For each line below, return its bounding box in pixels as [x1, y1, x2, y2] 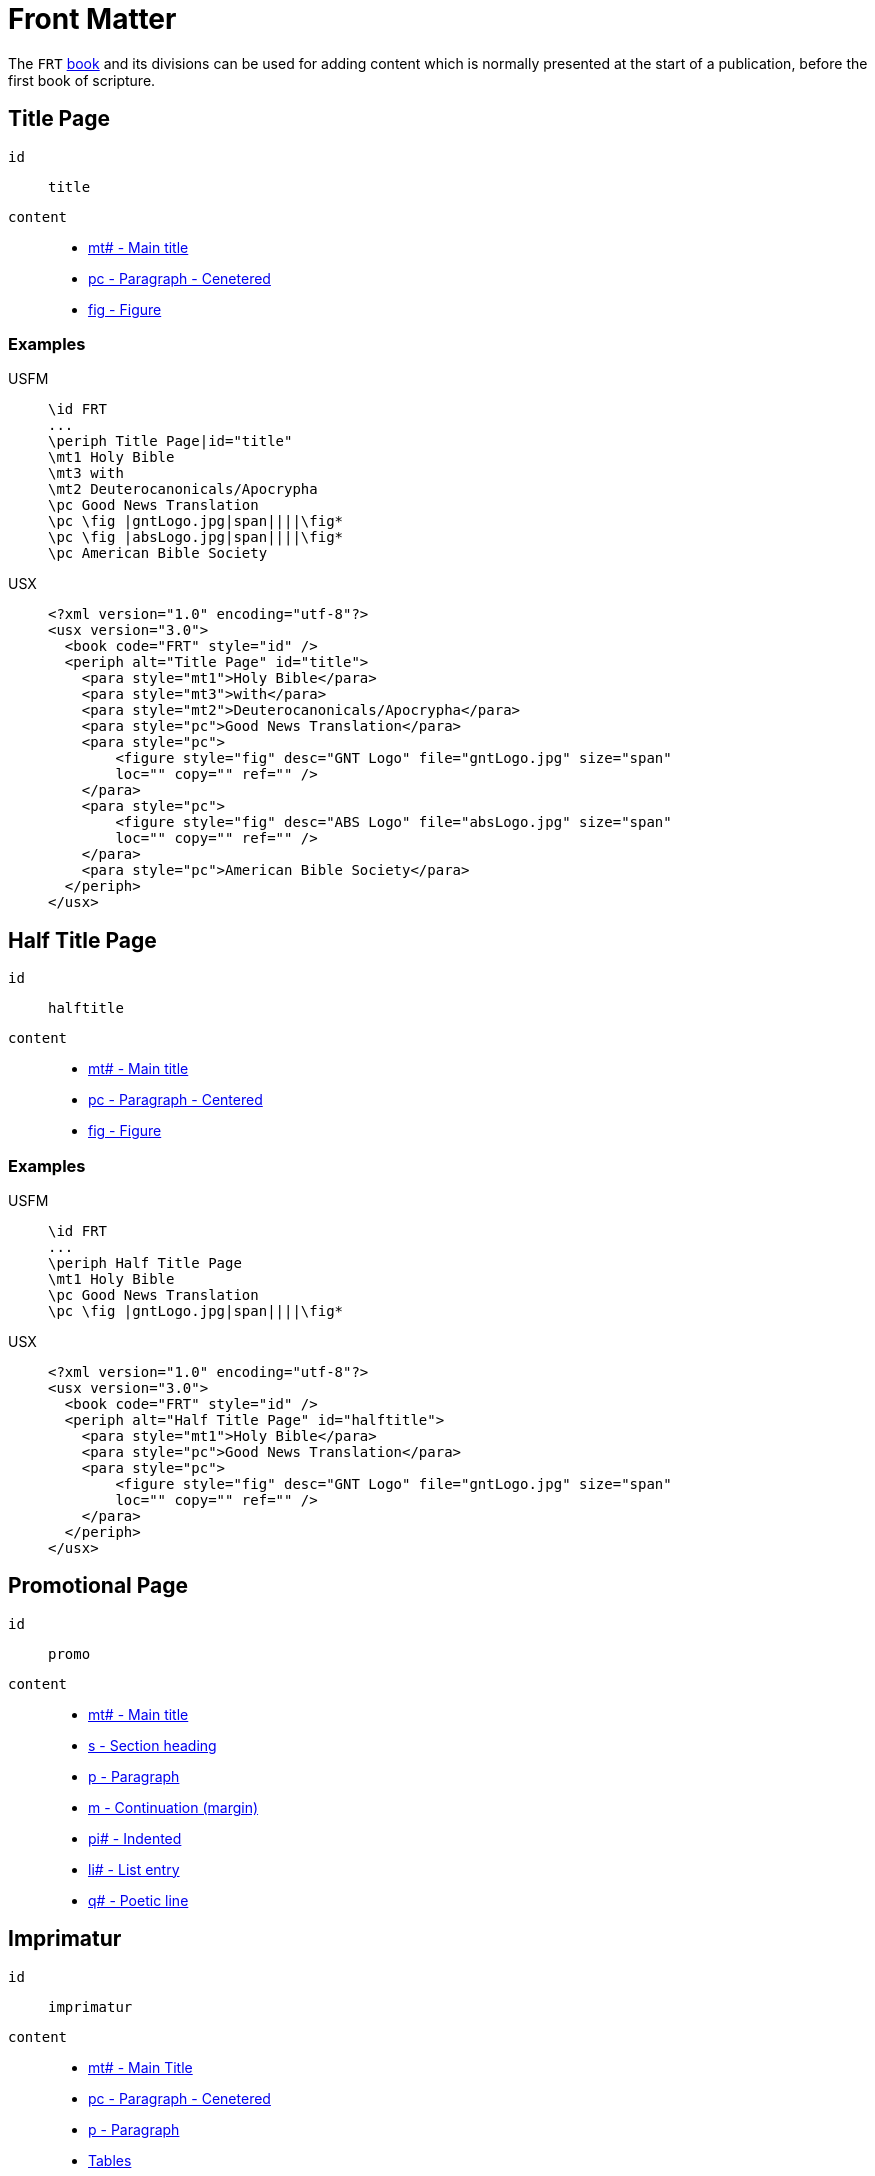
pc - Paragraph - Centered [88, 1091, 263, 1109]
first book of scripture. [8, 71, 156, 89]
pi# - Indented [88, 1829, 182, 1847]
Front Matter [8, 2, 177, 36]
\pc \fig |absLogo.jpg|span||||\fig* [48, 529, 344, 546]
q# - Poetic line [88, 1891, 189, 1909]
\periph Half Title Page [48, 1254, 242, 1271]
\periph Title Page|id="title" [48, 433, 293, 450]
